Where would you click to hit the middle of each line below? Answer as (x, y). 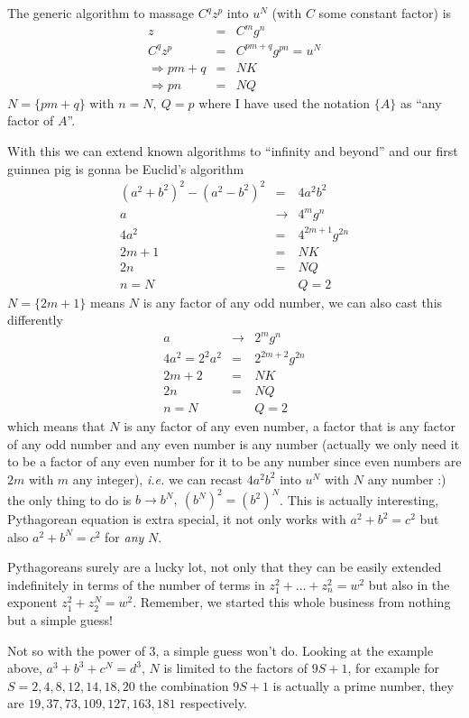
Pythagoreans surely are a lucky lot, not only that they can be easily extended (225, 567)
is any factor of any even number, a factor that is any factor (290, 426)
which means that (56, 426)
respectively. (213, 703)
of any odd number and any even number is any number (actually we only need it (234, 443)
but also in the (409, 584)
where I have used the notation (285, 102)
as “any (421, 102)
